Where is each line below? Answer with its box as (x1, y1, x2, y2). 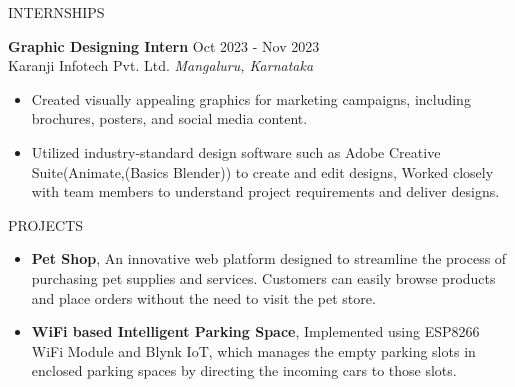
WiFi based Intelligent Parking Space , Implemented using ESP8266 (31, 321, 480, 342)
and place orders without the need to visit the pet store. (31, 287, 376, 308)
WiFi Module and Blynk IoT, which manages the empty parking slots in (31, 340, 476, 361)
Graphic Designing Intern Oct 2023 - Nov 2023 (8, 35, 320, 56)
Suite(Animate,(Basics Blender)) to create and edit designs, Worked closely (31, 161, 494, 182)
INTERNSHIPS (8, 2, 105, 22)
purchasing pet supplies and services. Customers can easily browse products (31, 267, 496, 288)
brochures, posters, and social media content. (31, 108, 308, 129)
